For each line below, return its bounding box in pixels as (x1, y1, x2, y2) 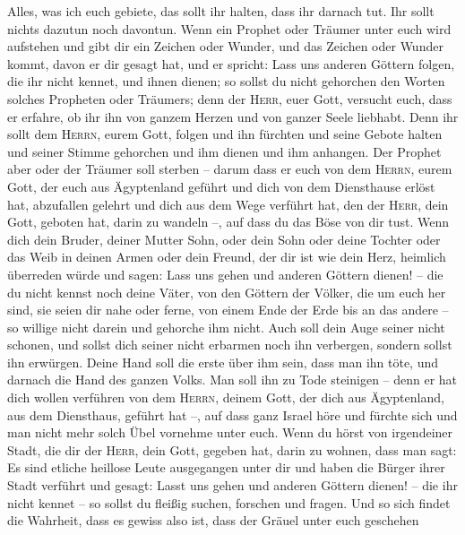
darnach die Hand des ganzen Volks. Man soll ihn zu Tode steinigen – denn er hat (7, 370, 458, 389)
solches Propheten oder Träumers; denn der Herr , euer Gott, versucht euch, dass (7, 89, 452, 108)
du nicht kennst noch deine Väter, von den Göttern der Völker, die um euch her (7, 282, 446, 301)
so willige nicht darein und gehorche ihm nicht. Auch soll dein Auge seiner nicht (7, 317, 445, 336)
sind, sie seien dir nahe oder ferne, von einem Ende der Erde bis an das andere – (7, 300, 449, 319)
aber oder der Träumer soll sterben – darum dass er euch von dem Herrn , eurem (7, 160, 452, 178)
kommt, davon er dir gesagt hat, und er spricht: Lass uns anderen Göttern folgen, (7, 54, 455, 73)
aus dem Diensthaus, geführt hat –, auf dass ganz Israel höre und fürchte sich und (7, 405, 458, 424)
